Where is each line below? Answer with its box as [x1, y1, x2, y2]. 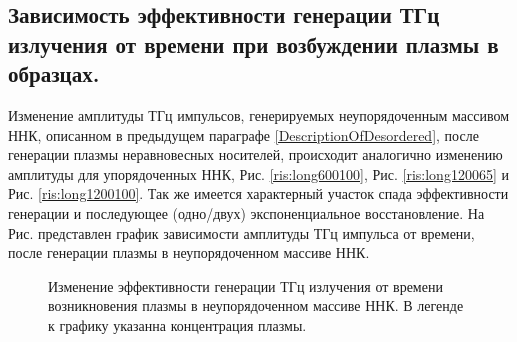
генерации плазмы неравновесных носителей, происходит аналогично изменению [8, 144, 503, 165]
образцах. [8, 58, 100, 89]
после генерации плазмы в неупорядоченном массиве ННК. [8, 242, 370, 263]
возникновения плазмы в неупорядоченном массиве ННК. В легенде [48, 295, 464, 316]
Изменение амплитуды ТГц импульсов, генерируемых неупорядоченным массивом [8, 104, 510, 125]
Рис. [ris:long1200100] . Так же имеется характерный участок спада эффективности [8, 183, 509, 204]
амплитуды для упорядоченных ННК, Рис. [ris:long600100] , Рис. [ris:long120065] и [8, 163, 509, 184]
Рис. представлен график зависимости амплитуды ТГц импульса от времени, [8, 222, 475, 243]
